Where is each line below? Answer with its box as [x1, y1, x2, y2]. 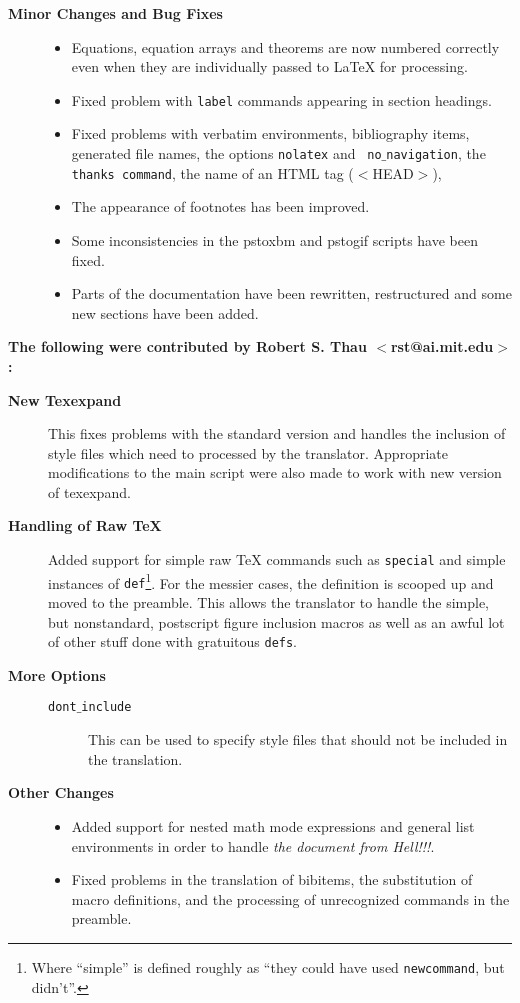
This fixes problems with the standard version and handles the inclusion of [48, 423, 506, 444]
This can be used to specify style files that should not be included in [88, 729, 508, 750]
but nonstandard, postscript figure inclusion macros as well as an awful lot [48, 611, 505, 632]
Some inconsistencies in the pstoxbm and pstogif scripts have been [71, 229, 478, 250]
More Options [8, 664, 106, 685]
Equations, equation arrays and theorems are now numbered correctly [71, 36, 500, 57]
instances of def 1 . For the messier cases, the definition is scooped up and [48, 569, 494, 593]
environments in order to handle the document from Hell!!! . [71, 835, 435, 856]
